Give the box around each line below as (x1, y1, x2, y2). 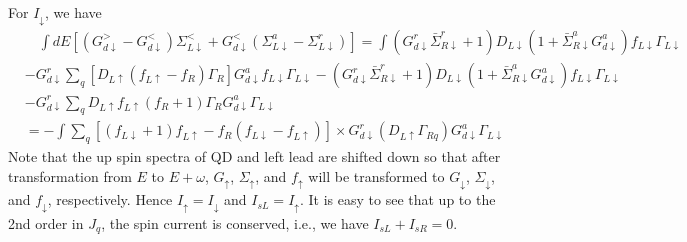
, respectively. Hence (47, 189, 173, 210)
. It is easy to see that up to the (299, 189, 496, 210)
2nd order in (8, 212, 84, 233)
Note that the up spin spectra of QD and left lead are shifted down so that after (8, 146, 501, 167)
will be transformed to (308, 165, 445, 186)
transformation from (8, 165, 132, 186)
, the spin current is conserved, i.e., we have (101, 212, 369, 233)
